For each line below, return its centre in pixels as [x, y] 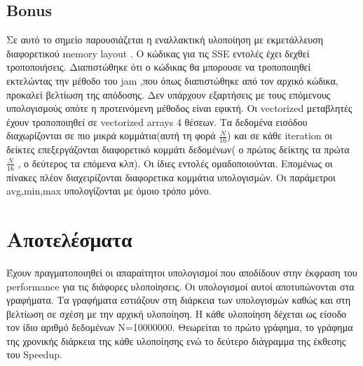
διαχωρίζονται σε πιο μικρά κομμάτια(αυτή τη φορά [111, 135]
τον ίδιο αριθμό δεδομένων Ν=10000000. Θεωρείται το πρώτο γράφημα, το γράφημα [180, 327]
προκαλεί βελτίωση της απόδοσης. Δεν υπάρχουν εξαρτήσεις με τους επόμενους [169, 94]
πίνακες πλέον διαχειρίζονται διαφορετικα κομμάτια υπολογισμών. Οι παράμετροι [171, 177]
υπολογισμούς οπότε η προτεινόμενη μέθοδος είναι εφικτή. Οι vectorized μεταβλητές [179, 108]
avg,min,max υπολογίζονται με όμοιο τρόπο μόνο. [109, 191]
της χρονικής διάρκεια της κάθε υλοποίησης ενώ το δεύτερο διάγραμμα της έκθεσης [176, 340]
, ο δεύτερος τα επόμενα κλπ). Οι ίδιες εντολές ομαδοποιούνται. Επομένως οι [175, 163]
